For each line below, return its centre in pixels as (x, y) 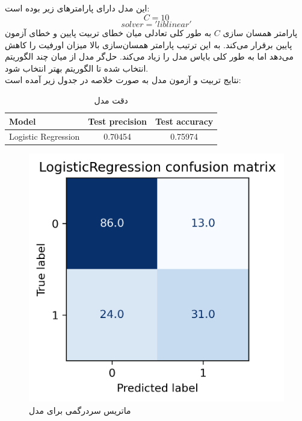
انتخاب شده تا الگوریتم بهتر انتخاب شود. (77, 68)
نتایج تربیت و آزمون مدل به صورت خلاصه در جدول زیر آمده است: (123, 80)
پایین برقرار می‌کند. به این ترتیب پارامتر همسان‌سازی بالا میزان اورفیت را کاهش (149, 44)
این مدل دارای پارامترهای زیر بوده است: (77, 8)
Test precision (117, 121)
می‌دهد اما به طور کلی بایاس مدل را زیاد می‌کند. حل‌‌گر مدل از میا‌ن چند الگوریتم (149, 56)
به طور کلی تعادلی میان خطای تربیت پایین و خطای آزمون (108, 32)
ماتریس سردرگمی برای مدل (80, 410)
